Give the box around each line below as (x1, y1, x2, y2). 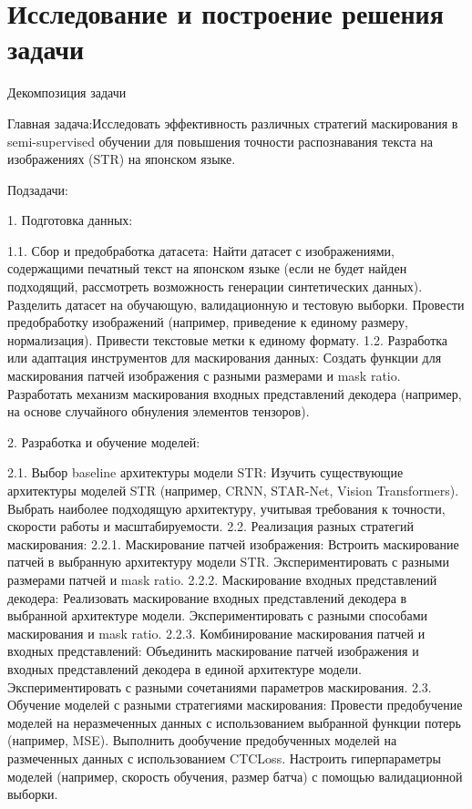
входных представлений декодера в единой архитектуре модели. (7, 659, 362, 678)
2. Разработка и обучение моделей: (7, 432, 200, 451)
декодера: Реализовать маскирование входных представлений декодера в (7, 588, 407, 607)
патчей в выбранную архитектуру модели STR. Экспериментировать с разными (7, 552, 449, 571)
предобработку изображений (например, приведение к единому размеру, (7, 312, 408, 332)
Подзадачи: (7, 179, 68, 199)
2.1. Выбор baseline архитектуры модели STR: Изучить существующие (7, 463, 404, 482)
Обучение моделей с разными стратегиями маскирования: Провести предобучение (7, 695, 463, 714)
